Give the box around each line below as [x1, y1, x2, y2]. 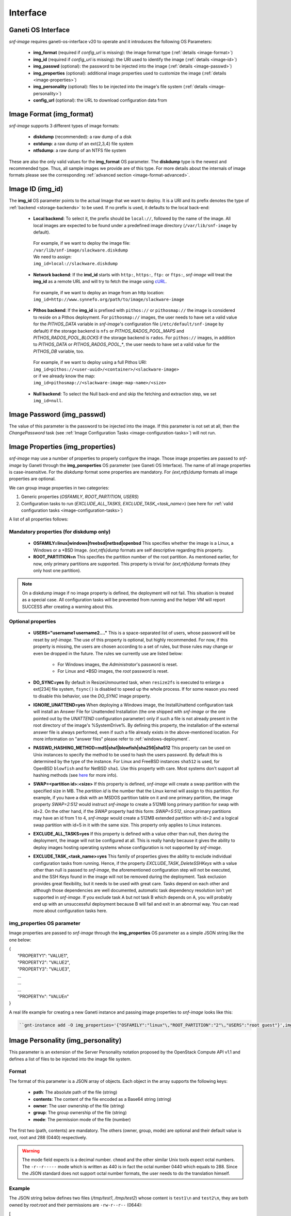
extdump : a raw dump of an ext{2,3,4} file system [33, 141, 133, 146]
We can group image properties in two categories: [9, 484, 109, 491]
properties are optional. [9, 476, 56, 482]
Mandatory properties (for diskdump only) [9, 528, 111, 535]
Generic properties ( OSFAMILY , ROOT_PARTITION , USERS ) [21, 494, 139, 500]
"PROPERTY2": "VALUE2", [17, 960, 70, 966]
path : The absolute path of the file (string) [33, 1090, 117, 1095]
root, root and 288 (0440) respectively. [9, 1134, 87, 1140]
